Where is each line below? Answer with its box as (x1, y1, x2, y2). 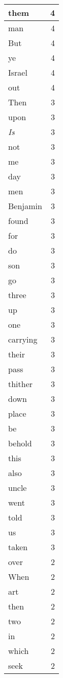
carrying (8, 333, 38, 345)
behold (8, 437, 32, 449)
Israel (8, 66, 27, 78)
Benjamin (8, 200, 42, 212)
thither (8, 378, 33, 390)
